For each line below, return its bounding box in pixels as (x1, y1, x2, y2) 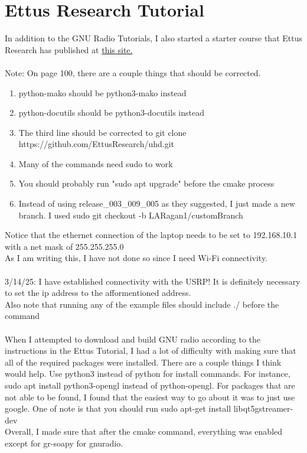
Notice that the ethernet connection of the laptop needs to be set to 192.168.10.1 (5, 229, 298, 241)
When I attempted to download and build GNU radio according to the (5, 333, 261, 345)
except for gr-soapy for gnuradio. (5, 436, 123, 449)
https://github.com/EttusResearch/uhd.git (18, 138, 174, 150)
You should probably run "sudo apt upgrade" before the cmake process (18, 177, 275, 190)
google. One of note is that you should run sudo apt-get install (5, 402, 231, 415)
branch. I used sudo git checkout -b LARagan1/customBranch (18, 208, 243, 221)
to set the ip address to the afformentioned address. (5, 286, 191, 299)
